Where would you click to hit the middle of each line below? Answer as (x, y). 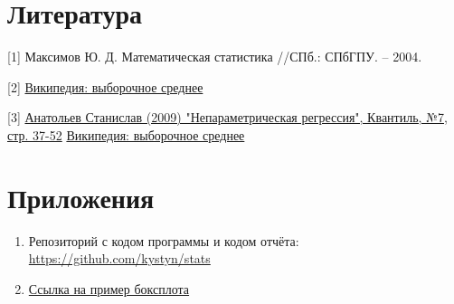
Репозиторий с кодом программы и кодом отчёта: (164, 240)
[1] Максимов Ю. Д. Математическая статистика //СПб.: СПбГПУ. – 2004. (215, 57)
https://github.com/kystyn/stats (119, 258)
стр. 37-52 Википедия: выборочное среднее (126, 134)
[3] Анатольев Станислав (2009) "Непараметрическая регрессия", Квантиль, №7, (227, 117)
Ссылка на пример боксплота (109, 288)
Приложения (81, 197)
